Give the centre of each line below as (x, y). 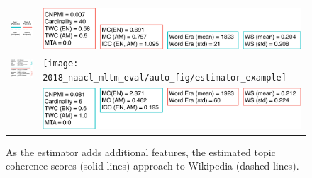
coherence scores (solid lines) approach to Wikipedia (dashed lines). (152, 166)
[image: (61, 64)
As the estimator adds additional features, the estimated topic (141, 152)
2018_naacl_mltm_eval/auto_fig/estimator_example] (165, 78)
